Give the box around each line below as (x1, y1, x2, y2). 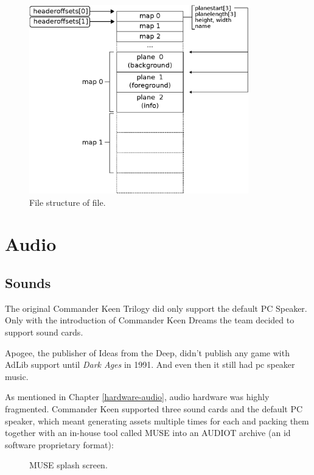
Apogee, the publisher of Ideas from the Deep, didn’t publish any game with (5, 346, 290, 359)
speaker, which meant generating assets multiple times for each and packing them (5, 414, 309, 427)
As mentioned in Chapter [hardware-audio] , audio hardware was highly (5, 390, 270, 403)
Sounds (5, 273, 51, 292)
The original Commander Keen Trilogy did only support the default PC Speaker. (5, 301, 307, 314)
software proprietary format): (5, 438, 114, 451)
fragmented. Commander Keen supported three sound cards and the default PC (5, 402, 303, 415)
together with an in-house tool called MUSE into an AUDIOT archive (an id (5, 426, 291, 439)
